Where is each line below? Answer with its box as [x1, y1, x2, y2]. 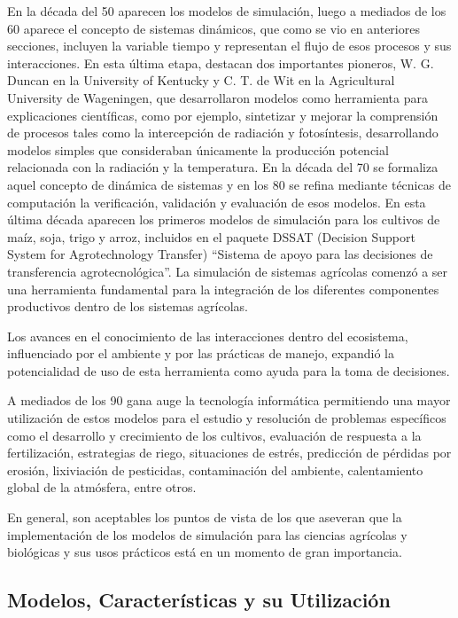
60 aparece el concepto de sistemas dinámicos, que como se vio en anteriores [7, 19, 420, 37]
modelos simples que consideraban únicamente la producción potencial [7, 140, 389, 159]
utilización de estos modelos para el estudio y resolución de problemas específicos [7, 409, 446, 427]
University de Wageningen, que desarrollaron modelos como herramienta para [7, 88, 428, 106]
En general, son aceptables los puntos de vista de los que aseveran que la [7, 508, 402, 527]
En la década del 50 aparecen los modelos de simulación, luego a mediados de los [7, 2, 446, 20]
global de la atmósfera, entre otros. [7, 478, 197, 497]
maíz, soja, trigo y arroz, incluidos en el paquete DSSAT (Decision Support [7, 227, 415, 246]
